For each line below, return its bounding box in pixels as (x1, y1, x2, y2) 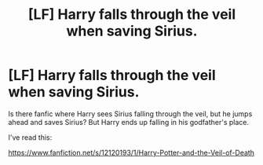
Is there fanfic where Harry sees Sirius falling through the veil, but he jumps (8, 108, 253, 119)
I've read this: (8, 132, 53, 142)
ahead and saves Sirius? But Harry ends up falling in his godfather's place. (8, 117, 250, 126)
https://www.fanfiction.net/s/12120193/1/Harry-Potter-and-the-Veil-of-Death (8, 148, 255, 157)
